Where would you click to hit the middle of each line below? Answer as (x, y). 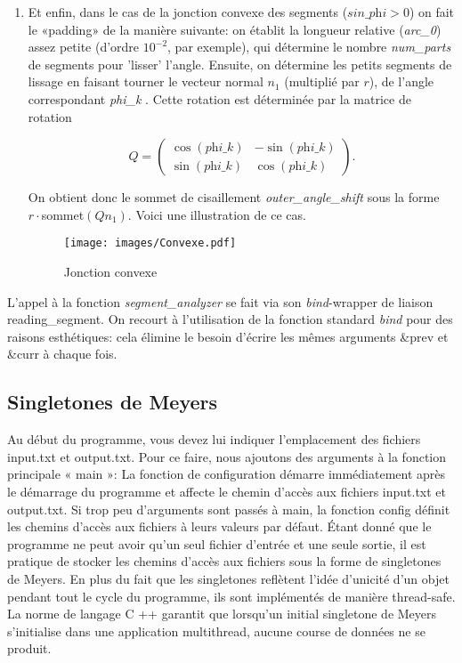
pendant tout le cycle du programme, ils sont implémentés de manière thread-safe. (231, 596)
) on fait (432, 12)
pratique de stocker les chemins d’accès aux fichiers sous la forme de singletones (224, 561)
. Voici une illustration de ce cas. (217, 214)
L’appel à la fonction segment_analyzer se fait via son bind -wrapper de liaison (220, 301)
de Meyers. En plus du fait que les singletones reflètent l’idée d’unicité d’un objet (228, 578)
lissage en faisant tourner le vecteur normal (146, 81)
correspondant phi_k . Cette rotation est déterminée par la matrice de (219, 98)
